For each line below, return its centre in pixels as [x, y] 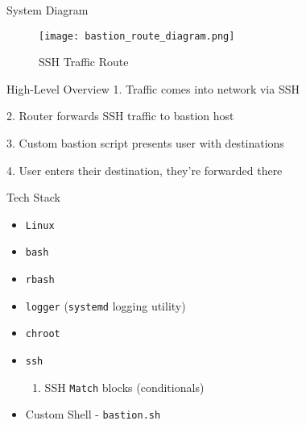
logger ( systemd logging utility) [105, 305]
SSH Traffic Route [84, 62]
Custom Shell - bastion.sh [93, 414]
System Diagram [48, 10]
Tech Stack [33, 197]
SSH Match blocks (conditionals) [124, 387]
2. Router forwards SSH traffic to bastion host [120, 116]
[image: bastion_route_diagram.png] [137, 36]
